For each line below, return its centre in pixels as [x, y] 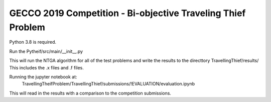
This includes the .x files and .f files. [46, 67]
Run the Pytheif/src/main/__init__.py [46, 51]
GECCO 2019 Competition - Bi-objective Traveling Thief [127, 13]
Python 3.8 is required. [33, 42]
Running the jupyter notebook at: [43, 77]
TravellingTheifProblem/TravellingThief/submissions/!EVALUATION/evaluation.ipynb [108, 84]
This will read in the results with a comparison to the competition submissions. [90, 93]
